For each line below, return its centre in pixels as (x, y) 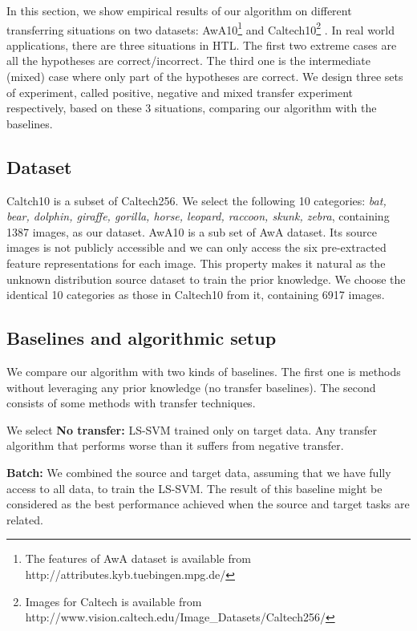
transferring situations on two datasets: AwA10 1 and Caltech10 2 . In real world (201, 28)
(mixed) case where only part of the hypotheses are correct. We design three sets (205, 77)
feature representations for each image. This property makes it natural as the (196, 263)
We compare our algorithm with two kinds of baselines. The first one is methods (204, 371)
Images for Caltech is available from (113, 601)
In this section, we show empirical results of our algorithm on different (179, 10)
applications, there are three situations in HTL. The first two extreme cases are (202, 44)
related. (25, 519)
